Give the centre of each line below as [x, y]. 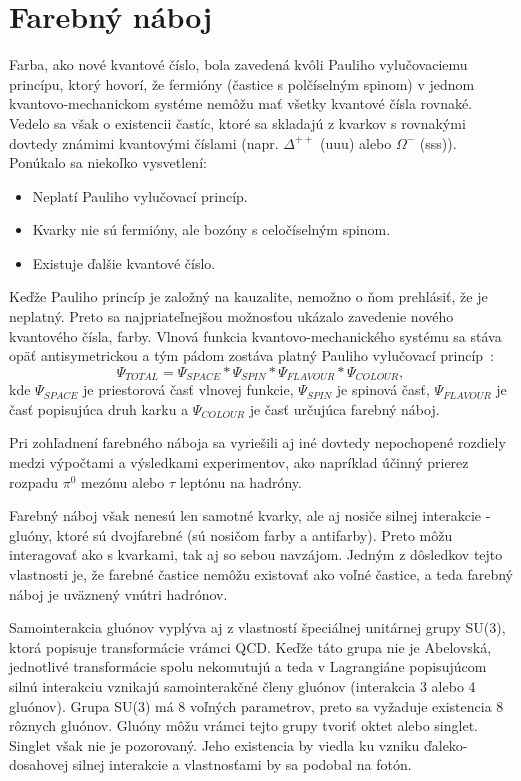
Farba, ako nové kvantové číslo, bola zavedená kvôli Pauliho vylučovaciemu [238, 64]
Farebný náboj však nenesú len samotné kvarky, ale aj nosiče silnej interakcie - [250, 515]
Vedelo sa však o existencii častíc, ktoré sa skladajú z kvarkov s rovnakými [237, 122]
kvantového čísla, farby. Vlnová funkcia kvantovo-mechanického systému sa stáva [255, 335]
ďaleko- [445, 744]
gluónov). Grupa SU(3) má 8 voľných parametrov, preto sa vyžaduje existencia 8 [256, 705]
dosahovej [39, 764]
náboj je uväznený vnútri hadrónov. [118, 593]
